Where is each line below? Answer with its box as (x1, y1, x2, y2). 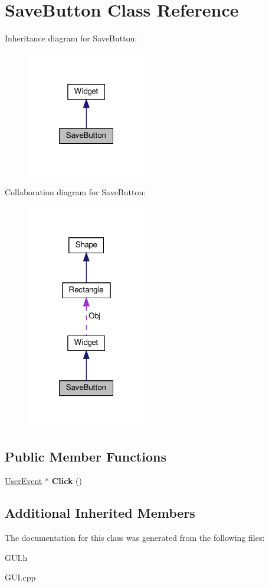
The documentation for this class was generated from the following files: (5, 531, 265, 544)
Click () (51, 475, 82, 487)
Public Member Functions (5, 447, 166, 465)
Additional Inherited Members (5, 504, 195, 522)
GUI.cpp (5, 571, 36, 583)
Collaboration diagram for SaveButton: (5, 185, 146, 198)
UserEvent (5, 475, 42, 487)
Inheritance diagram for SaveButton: (5, 32, 137, 44)
